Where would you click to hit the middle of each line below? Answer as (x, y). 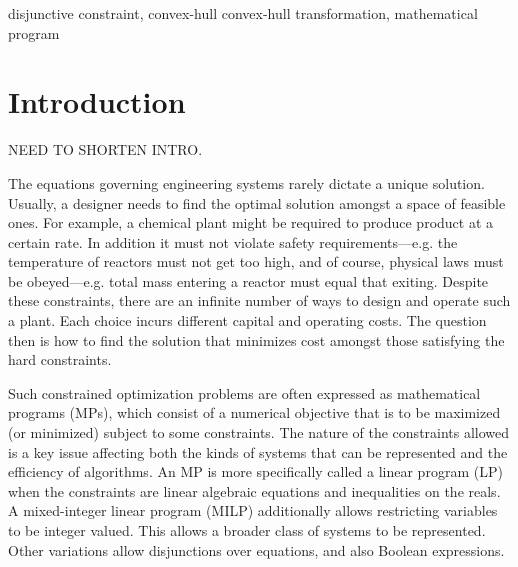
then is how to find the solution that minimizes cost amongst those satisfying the (256, 339)
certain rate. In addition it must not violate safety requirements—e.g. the (233, 241)
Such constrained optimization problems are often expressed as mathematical (244, 392)
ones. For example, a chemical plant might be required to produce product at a (251, 222)
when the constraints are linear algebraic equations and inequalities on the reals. (254, 490)
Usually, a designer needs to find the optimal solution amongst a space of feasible (257, 202)
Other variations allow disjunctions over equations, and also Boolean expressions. (256, 549)
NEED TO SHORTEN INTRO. (105, 149)
